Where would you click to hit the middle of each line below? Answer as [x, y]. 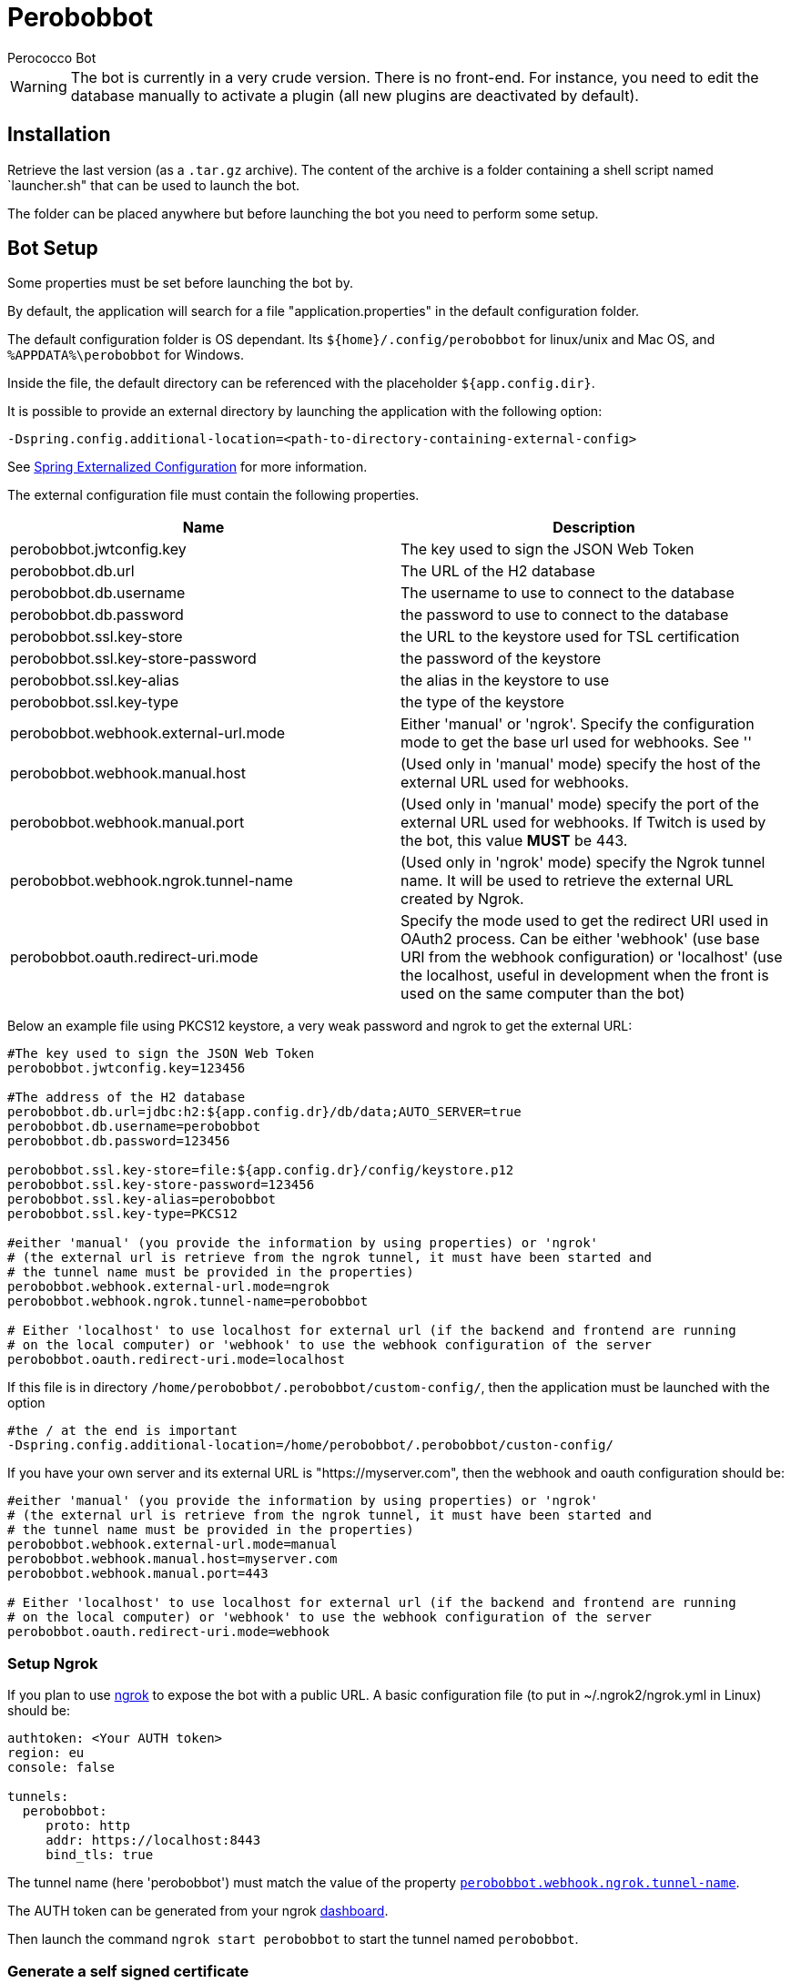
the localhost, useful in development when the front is [585, 976]
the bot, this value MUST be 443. [514, 841]
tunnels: [38, 1797]
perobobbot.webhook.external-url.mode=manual [172, 1545]
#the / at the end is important [122, 1431]
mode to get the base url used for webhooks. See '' [577, 742]
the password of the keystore [501, 659]
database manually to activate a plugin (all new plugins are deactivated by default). [355, 95]
